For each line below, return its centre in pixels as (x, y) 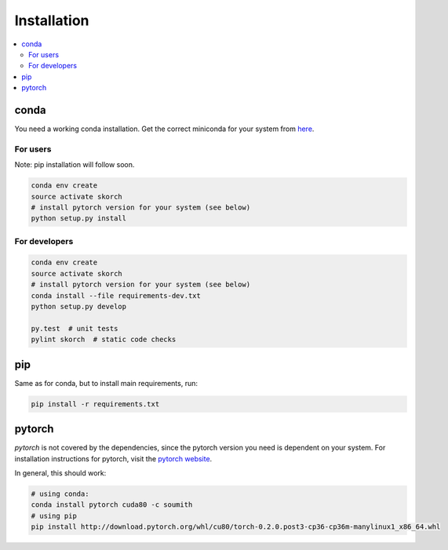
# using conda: (60, 494)
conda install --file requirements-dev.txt (116, 295)
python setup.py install (79, 219)
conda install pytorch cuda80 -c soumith (112, 505)
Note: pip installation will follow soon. (75, 165)
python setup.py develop (79, 307)
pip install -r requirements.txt (95, 404)
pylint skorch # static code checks (104, 340)
